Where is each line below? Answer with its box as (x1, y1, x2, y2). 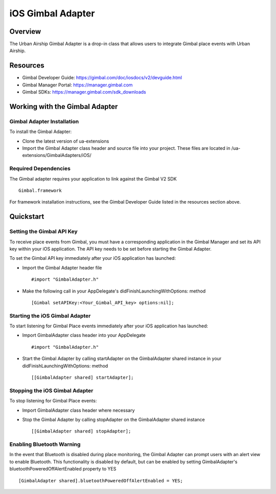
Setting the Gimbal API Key (9, 228, 78, 235)
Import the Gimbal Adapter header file (22, 264, 102, 271)
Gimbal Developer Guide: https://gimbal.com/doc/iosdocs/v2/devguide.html (22, 75, 182, 81)
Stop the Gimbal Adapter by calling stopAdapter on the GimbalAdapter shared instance (22, 416, 205, 422)
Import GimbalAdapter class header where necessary (22, 407, 135, 413)
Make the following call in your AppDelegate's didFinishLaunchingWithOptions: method (22, 288, 206, 294)
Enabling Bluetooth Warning (9, 441, 81, 448)
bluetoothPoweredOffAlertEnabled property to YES (9, 466, 117, 472)
